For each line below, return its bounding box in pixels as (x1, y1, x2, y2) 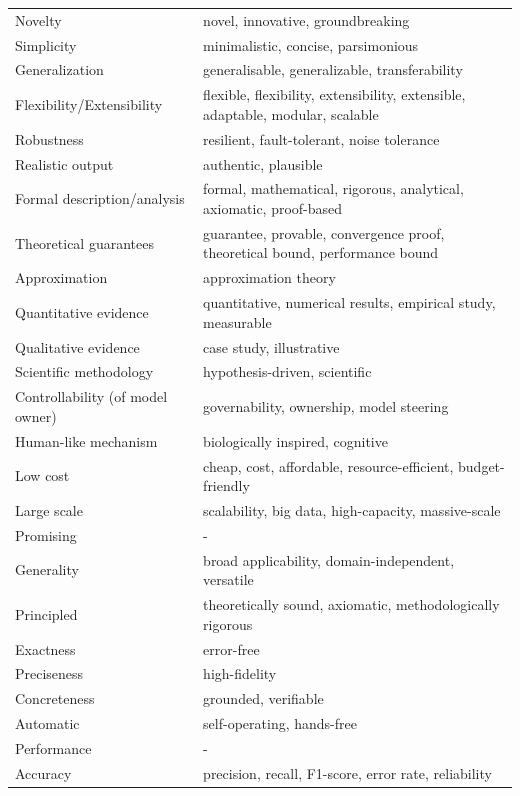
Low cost (15, 465, 70, 486)
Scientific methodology (15, 361, 154, 382)
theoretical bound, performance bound (203, 242, 439, 263)
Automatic (15, 713, 80, 734)
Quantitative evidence (15, 301, 149, 322)
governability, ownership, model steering (203, 396, 449, 417)
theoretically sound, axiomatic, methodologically (203, 594, 500, 615)
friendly (203, 475, 250, 496)
